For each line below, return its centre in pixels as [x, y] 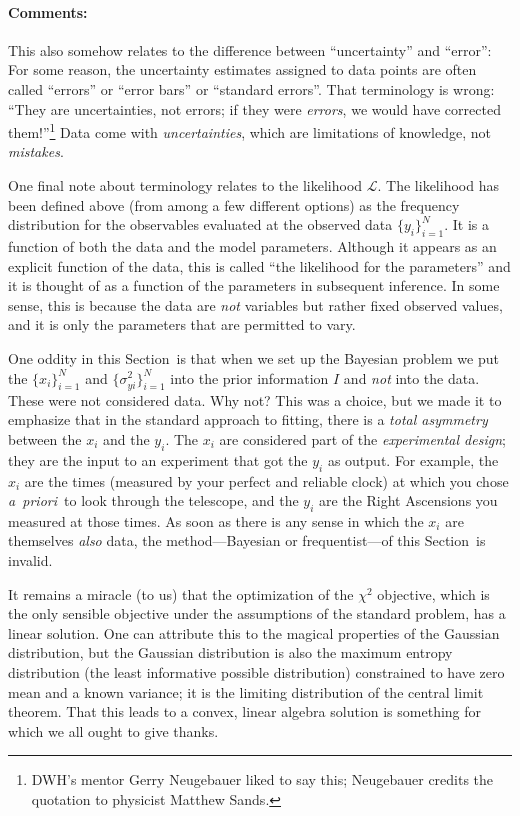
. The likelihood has [438, 185]
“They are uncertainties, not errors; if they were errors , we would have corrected [254, 108]
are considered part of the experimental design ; [362, 438]
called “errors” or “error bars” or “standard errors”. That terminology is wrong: [251, 88]
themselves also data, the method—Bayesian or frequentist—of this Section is [247, 540]
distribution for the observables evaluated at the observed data [200, 224]
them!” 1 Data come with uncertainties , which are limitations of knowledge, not [249, 130]
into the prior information [249, 377]
